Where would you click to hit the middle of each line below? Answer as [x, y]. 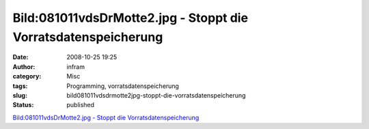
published [81, 105]
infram [76, 67]
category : [27, 76]
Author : [24, 67]
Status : [23, 105]
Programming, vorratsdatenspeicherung [123, 86]
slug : [20, 95]
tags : [20, 86]
